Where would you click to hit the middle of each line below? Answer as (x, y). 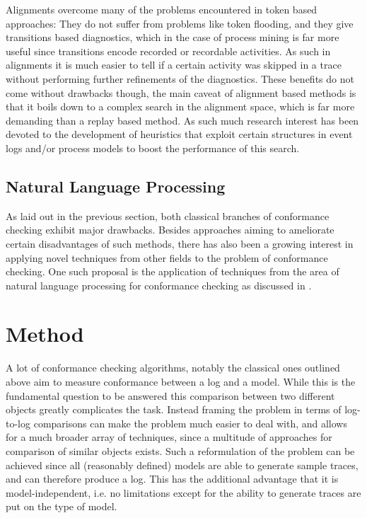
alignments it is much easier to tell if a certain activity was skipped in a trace (174, 65)
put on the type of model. (62, 506)
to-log (18, 423)
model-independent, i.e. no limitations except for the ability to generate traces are (183, 492)
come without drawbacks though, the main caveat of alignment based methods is (181, 92)
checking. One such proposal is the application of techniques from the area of (173, 271)
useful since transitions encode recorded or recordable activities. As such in (168, 51)
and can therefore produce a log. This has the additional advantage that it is (172, 479)
